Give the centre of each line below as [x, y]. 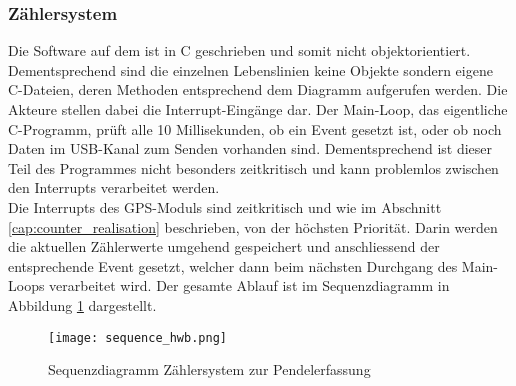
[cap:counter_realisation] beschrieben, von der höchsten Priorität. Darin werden [253, 226]
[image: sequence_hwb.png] [137, 337]
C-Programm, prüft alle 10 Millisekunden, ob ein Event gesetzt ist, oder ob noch [255, 128]
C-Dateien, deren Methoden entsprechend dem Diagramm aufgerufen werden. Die [258, 89]
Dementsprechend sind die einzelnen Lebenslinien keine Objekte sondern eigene [250, 69]
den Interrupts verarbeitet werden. [114, 187]
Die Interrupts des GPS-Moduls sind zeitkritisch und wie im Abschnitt [225, 206]
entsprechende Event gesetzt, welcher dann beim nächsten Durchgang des [233, 265]
